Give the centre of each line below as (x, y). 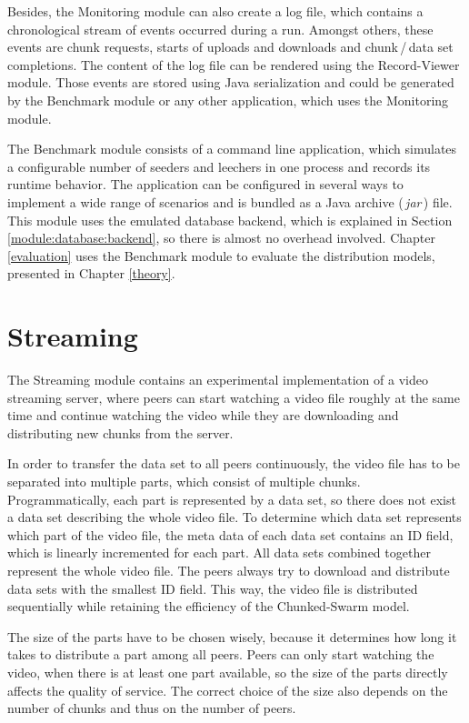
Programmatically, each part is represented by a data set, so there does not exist (232, 499)
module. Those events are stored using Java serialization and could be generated (231, 82)
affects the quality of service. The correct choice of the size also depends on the (228, 690)
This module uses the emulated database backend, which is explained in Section (230, 220)
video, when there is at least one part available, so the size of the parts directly (228, 672)
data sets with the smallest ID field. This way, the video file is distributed (213, 588)
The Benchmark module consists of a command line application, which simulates (232, 149)
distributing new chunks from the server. (120, 432)
